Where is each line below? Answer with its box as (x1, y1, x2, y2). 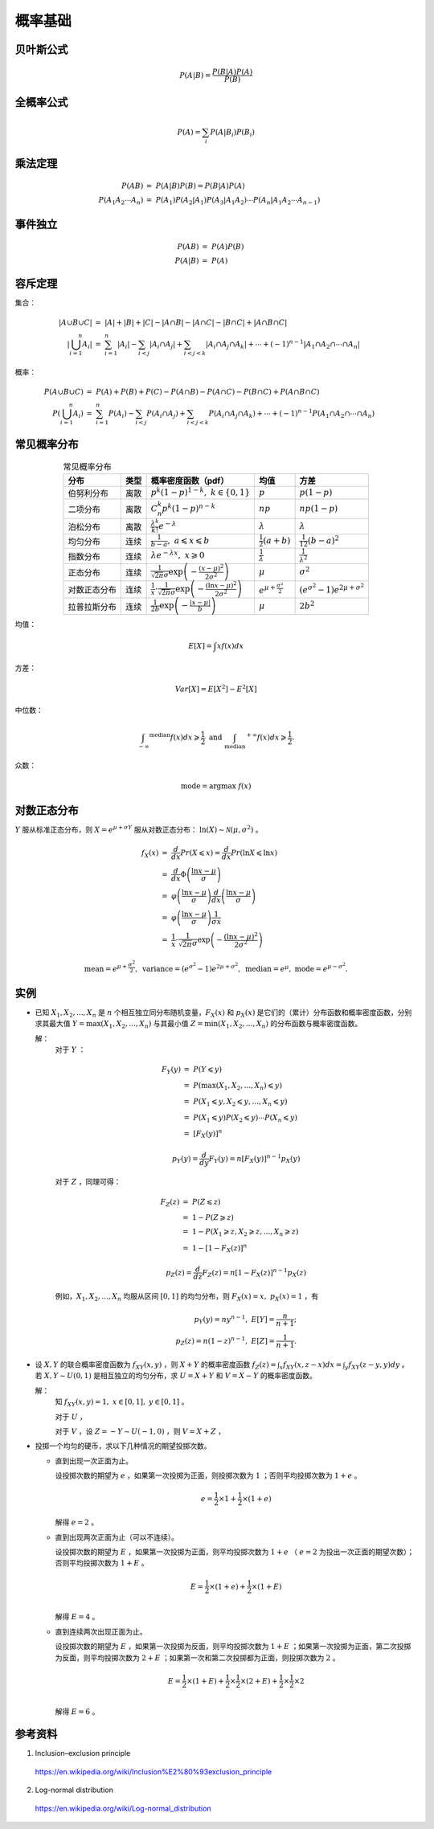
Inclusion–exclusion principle (35, 1749, 131, 1758)
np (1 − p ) (299, 503, 338, 514)
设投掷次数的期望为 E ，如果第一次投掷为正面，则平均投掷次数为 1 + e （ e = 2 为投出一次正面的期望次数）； (55, 1547, 415, 1557)
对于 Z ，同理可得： (55, 1177, 121, 1187)
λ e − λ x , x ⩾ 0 (150, 549, 205, 561)
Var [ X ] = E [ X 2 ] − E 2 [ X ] (174, 683, 257, 694)
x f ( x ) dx (217, 641, 244, 650)
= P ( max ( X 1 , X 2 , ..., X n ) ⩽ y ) (183, 1081, 283, 1092)
